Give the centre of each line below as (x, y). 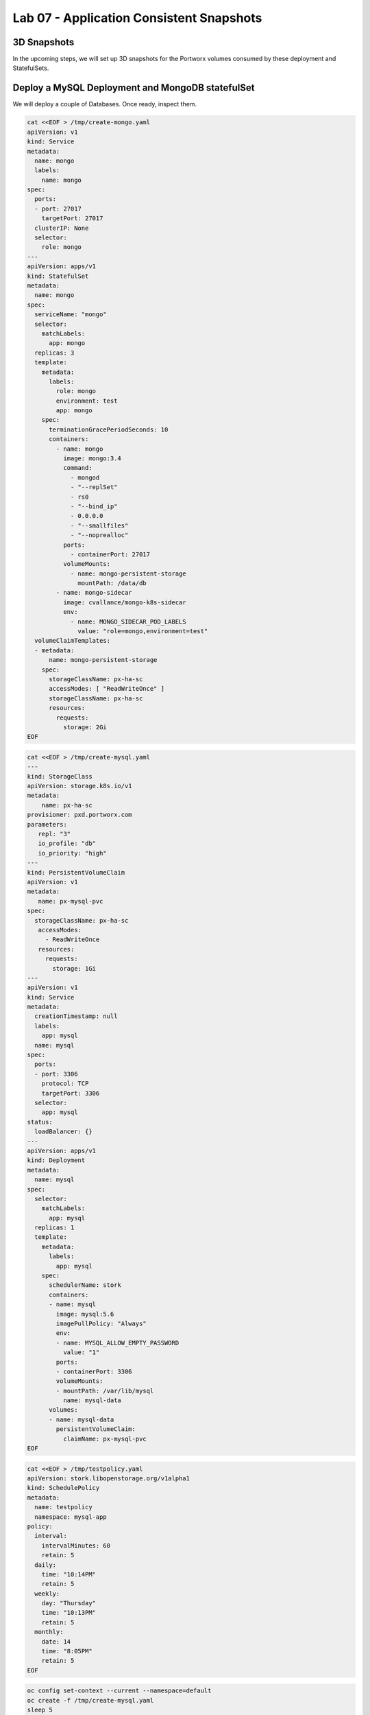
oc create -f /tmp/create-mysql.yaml (90, 1700)
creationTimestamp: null (76, 1016)
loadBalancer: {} (63, 1132)
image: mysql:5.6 (85, 1314)
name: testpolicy (63, 1507)
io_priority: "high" (73, 853)
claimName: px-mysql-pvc (104, 1439)
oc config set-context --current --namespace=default (119, 1691)
